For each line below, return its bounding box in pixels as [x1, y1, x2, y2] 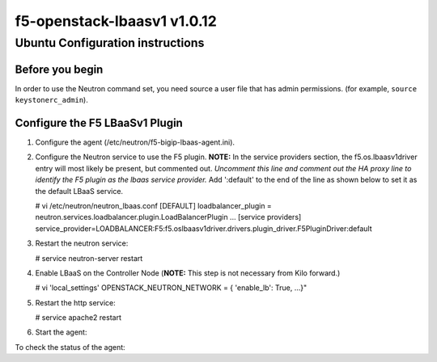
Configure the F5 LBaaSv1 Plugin [15, 116, 184, 129]
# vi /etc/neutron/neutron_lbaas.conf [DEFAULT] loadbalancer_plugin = [35, 200, 273, 210]
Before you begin [15, 62, 104, 76]
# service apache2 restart [35, 313, 121, 322]
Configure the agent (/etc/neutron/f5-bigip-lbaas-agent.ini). [35, 137, 235, 147]
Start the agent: [35, 327, 87, 337]
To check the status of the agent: [15, 342, 125, 351]
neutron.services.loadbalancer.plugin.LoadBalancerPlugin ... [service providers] [35, 213, 302, 222]
